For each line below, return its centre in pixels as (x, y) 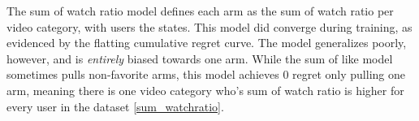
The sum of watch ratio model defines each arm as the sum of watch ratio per (200, 11)
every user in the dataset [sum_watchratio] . (115, 106)
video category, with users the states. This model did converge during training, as (209, 26)
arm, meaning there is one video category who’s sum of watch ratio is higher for (205, 90)
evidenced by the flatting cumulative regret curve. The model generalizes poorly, (207, 43)
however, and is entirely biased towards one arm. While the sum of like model (200, 58)
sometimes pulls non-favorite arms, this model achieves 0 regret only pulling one (206, 74)
